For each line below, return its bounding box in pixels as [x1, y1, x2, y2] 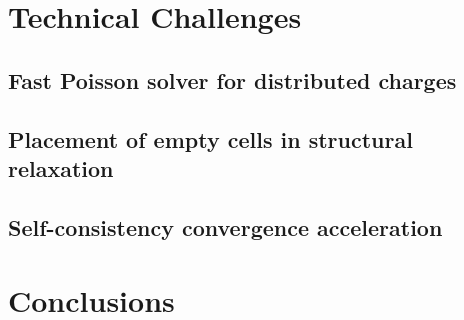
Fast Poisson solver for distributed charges [8, 64, 457, 95]
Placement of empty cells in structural [8, 123, 413, 154]
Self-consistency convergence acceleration [8, 211, 443, 242]
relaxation [8, 152, 114, 183]
